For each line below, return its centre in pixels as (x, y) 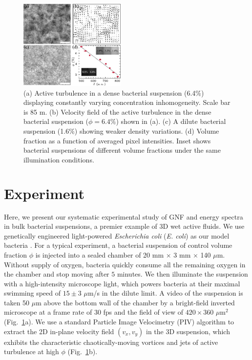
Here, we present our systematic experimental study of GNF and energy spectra (124, 216)
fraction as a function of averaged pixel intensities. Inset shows (117, 140)
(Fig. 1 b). (83, 351)
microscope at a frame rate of (48, 312)
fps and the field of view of (143, 312)
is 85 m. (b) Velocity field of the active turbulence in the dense (117, 111)
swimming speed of (32, 293)
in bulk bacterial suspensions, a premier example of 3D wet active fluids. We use (124, 226)
